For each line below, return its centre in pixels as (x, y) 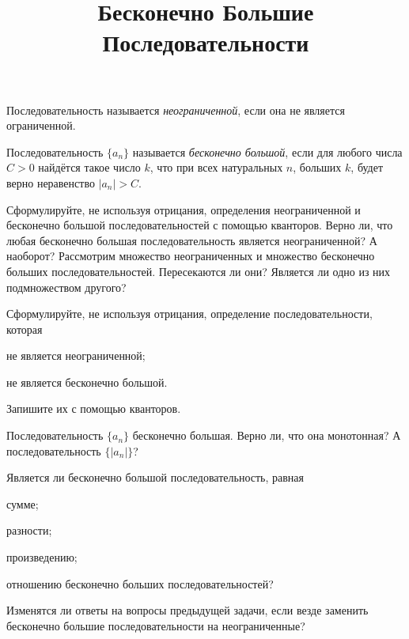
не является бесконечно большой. (87, 382)
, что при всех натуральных (216, 167)
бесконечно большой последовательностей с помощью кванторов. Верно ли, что (200, 225)
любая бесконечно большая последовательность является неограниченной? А (192, 240)
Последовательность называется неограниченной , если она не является (176, 110)
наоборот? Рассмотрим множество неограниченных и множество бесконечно (191, 256)
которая (25, 329)
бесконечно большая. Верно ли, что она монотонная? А (267, 435)
